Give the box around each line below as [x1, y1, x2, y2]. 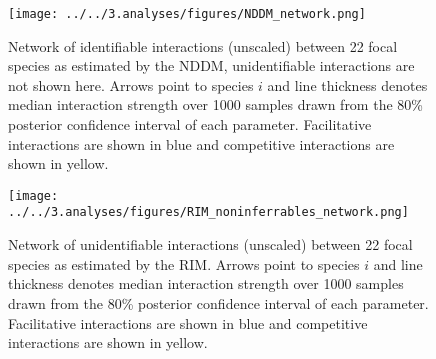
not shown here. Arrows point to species [8, 74, 254, 95]
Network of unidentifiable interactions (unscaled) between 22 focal [8, 234, 413, 255]
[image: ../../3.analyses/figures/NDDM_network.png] [8, 7, 366, 21]
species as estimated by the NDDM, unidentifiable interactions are [8, 55, 415, 76]
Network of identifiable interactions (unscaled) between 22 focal [8, 35, 398, 56]
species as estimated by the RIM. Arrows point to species [8, 253, 360, 274]
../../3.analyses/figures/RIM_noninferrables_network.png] [8, 205, 409, 220]
